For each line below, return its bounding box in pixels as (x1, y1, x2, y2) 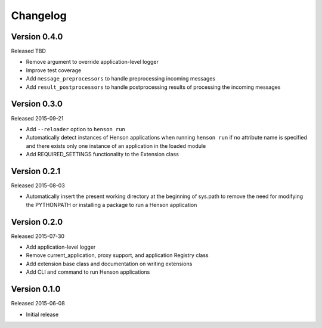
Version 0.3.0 (11, 99, 63, 109)
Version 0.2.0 (11, 216, 63, 227)
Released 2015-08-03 (11, 182, 65, 189)
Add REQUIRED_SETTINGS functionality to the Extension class (26, 151, 179, 158)
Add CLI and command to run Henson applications (26, 268, 150, 276)
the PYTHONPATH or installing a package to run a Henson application (26, 201, 197, 208)
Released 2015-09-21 (11, 115, 64, 122)
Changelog (11, 9, 67, 22)
